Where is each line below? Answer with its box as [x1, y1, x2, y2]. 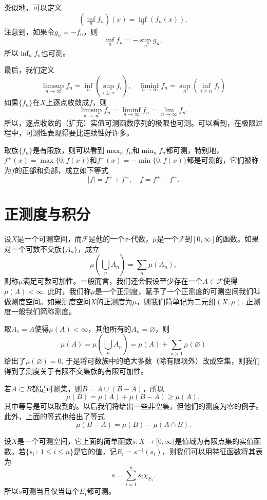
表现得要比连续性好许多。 [47, 127, 133, 138]
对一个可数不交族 [4, 243, 62, 254]
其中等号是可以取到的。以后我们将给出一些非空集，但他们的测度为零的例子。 [4, 401, 263, 411]
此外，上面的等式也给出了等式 [4, 410, 105, 421]
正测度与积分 [4, 203, 91, 225]
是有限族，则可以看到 [32, 144, 105, 155]
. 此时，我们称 [43, 285, 91, 296]
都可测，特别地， [165, 144, 223, 155]
